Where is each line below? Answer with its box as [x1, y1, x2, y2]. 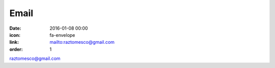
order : [9, 46, 23, 52]
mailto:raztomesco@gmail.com [49, 39, 115, 45]
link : [9, 39, 19, 45]
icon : [9, 32, 21, 38]
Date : [9, 25, 21, 31]
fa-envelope [49, 32, 75, 38]
